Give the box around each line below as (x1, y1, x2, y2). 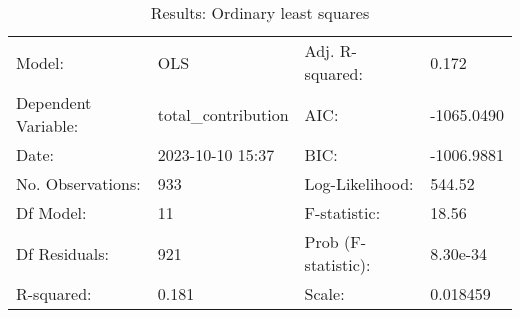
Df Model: (16, 201, 87, 224)
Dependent (16, 91, 92, 114)
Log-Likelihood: (304, 172, 414, 195)
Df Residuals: (16, 241, 110, 265)
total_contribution (157, 102, 289, 126)
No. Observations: (16, 172, 141, 195)
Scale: (304, 282, 345, 305)
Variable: (16, 114, 79, 137)
